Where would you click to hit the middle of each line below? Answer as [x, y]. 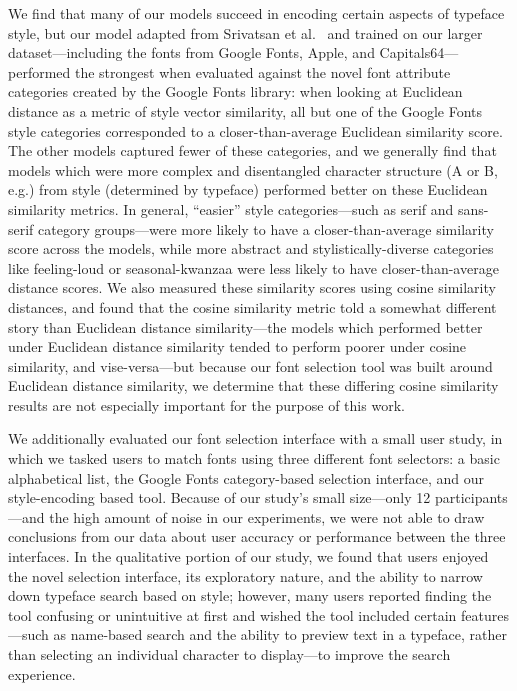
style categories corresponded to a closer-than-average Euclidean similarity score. [255, 130]
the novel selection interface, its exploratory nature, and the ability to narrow [245, 575]
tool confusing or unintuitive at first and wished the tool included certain [232, 614]
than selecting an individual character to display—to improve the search [229, 654]
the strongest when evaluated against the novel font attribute [262, 71]
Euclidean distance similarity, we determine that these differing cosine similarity [253, 385]
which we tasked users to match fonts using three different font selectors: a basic [254, 458]
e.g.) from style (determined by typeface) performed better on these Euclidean [248, 189]
